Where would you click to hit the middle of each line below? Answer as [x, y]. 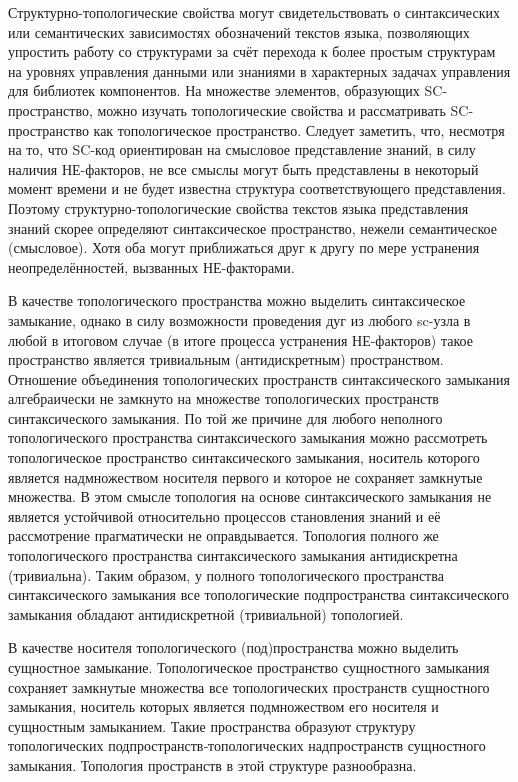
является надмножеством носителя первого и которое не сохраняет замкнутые [245, 476]
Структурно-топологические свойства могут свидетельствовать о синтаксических [254, 12]
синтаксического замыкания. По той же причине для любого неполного [225, 417]
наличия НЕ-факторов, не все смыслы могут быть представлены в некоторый [243, 168]
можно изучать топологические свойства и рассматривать [271, 109]
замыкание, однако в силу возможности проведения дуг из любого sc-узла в [239, 319]
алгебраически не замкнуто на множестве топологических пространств [223, 398]
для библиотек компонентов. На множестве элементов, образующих [214, 90]
